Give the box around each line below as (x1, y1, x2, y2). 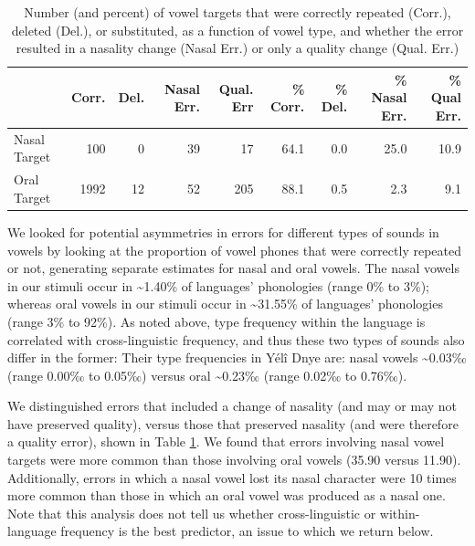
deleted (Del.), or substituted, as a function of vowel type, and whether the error (11, 20, 464, 39)
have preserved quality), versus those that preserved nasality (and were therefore (7, 414, 459, 433)
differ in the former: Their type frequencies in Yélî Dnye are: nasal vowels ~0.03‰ (7, 348, 467, 367)
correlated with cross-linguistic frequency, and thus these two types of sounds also (7, 330, 465, 349)
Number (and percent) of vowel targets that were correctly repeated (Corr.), (24, 3, 451, 21)
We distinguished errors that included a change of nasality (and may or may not (7, 396, 458, 415)
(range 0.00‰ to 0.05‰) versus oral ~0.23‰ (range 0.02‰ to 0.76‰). (7, 365, 407, 384)
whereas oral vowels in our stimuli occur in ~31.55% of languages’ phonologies (7, 294, 443, 313)
